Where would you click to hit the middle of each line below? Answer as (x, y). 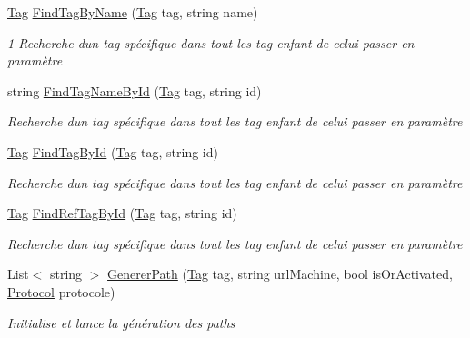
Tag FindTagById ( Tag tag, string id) (113, 151)
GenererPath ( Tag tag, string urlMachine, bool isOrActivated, (280, 274)
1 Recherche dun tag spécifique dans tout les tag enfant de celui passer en (211, 42)
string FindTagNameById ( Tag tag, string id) (135, 90)
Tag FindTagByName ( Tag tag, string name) (133, 12)
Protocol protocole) (61, 291)
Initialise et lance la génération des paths (121, 322)
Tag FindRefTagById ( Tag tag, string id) (122, 213)
